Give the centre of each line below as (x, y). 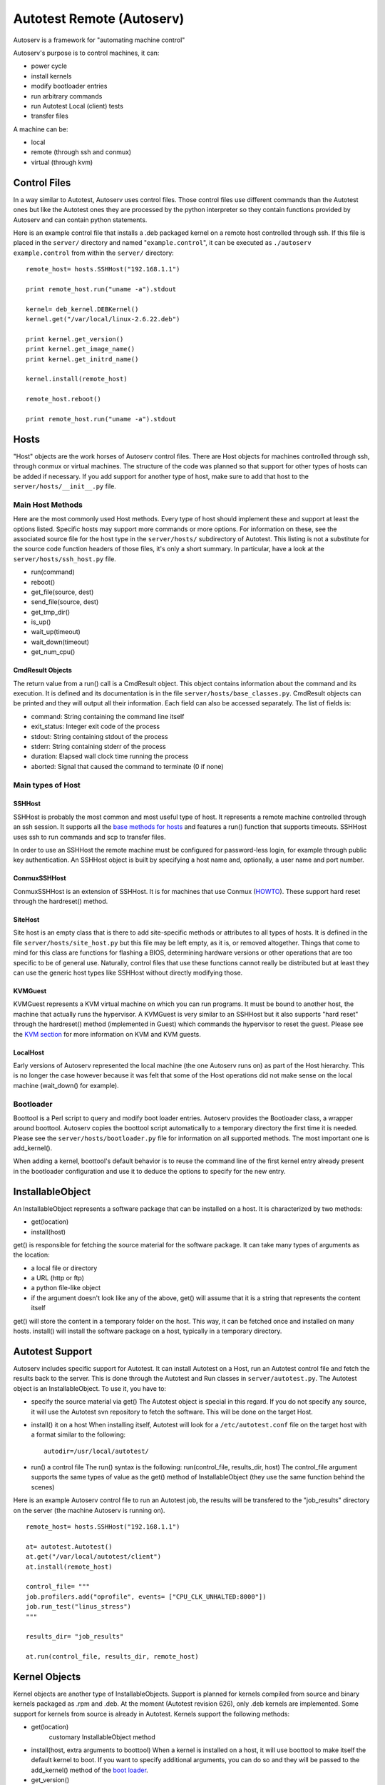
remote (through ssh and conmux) (81, 152)
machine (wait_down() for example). (66, 1085)
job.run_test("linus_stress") (79, 1607)
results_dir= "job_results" (75, 1636)
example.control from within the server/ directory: (93, 253)
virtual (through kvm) (62, 162)
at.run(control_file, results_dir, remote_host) (112, 1657)
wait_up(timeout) (56, 632)
